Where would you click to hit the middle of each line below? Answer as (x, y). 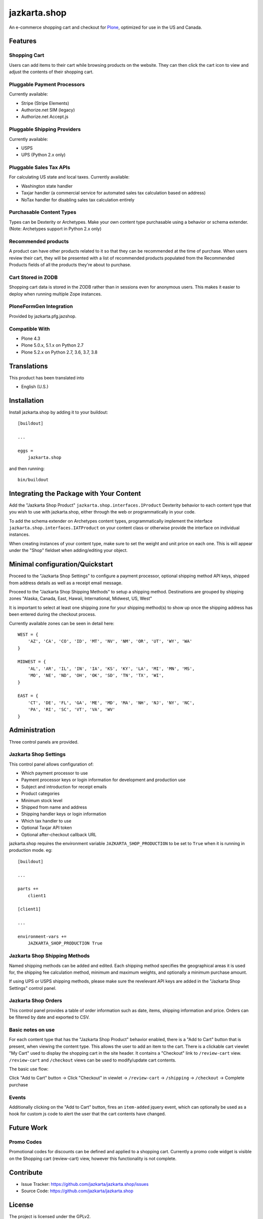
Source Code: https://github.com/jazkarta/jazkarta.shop (77, 1191)
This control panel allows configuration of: (51, 764)
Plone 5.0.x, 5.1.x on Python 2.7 (52, 345)
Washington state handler (47, 186)
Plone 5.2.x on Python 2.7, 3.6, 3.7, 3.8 (59, 352)
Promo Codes (26, 1142)
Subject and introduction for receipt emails (64, 786)
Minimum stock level (42, 800)
